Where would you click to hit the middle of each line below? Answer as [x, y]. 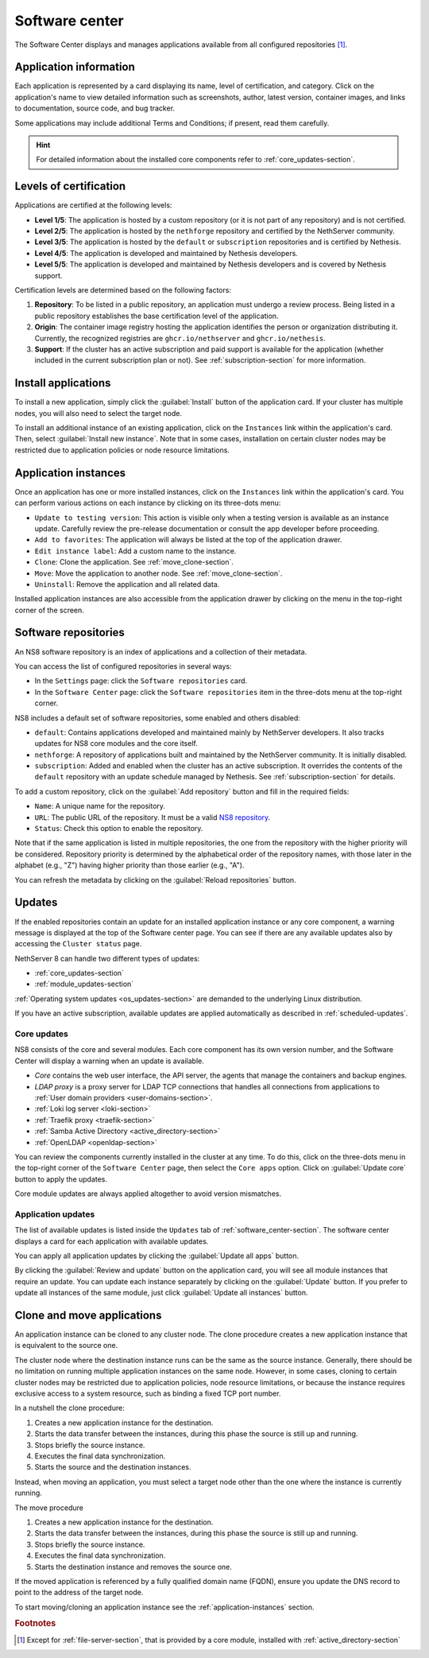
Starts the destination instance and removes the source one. [133, 1567]
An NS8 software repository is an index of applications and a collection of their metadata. [161, 651]
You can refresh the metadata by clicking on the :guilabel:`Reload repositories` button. [156, 879]
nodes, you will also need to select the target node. [99, 413]
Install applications [63, 383]
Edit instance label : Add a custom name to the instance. [135, 551]
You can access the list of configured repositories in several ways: [123, 666]
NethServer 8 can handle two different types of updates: [107, 958]
